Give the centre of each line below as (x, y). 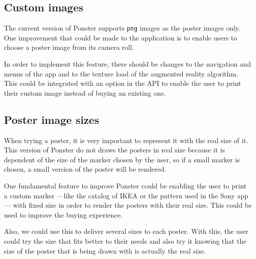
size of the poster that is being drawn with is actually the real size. (105, 250)
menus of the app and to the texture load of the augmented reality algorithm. (121, 73)
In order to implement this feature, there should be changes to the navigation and (128, 64)
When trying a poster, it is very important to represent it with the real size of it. (126, 140)
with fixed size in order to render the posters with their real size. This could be (132, 205)
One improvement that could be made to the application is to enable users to (121, 37)
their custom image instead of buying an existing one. (85, 92)
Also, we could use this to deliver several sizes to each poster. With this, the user (126, 231)
